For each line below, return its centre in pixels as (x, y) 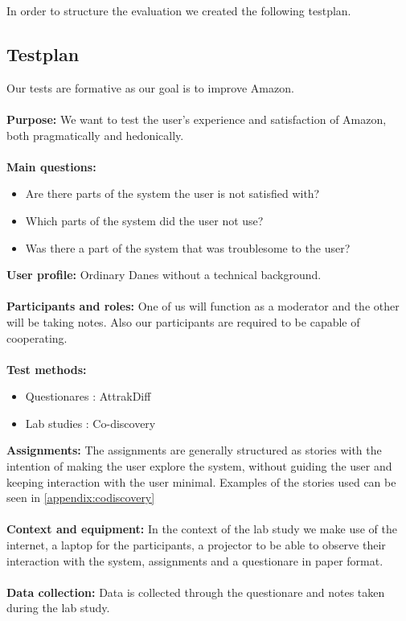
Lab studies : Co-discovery (90, 423)
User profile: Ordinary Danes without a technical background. (164, 275)
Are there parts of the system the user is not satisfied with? (172, 193)
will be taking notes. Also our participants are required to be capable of (183, 321)
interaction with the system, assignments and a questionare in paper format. (195, 560)
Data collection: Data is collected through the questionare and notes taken (196, 592)
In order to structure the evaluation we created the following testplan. (179, 10)
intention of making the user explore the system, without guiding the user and (199, 466)
